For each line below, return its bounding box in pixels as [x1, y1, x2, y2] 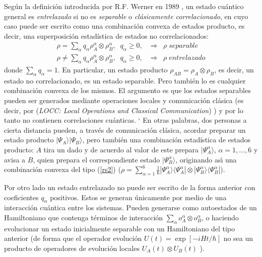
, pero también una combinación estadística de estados [82, 134, 250, 145]
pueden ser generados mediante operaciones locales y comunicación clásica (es [4, 95, 244, 106]
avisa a [4, 154, 26, 164]
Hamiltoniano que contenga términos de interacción [4, 212, 163, 222]
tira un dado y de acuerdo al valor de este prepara [43, 144, 199, 154]
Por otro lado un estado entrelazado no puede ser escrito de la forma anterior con [4, 182, 255, 192]
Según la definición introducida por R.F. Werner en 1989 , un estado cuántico [4, 1, 244, 11]
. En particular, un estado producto [57, 64, 168, 75]
